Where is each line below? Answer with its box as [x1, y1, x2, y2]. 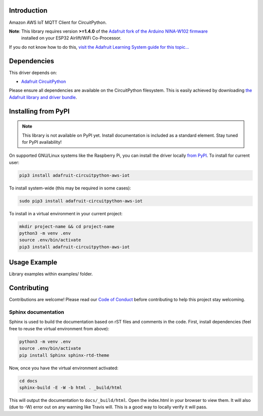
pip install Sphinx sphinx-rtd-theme [19, 352, 110, 358]
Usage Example [9, 258, 57, 266]
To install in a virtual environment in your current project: [9, 210, 123, 216]
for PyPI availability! [22, 139, 62, 145]
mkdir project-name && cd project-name [19, 224, 114, 229]
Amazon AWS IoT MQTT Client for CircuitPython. [9, 19, 107, 25]
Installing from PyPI [9, 107, 70, 115]
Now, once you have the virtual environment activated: [9, 365, 119, 371]
